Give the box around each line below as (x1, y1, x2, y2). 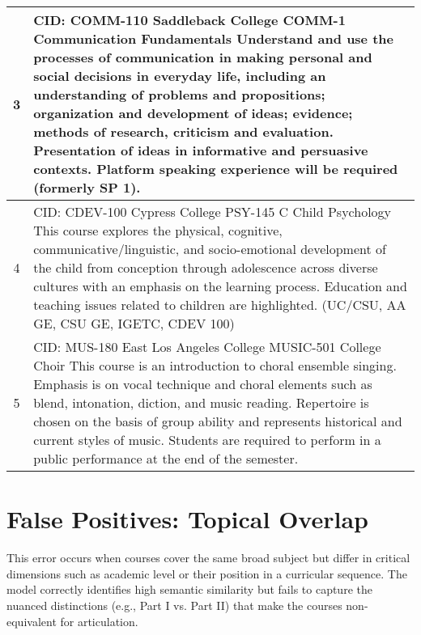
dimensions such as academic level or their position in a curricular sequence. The (6, 565, 407, 582)
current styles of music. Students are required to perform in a (33, 430, 381, 449)
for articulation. (60, 612, 138, 629)
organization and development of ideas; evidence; (33, 104, 353, 122)
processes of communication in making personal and (33, 48, 372, 66)
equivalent (6, 612, 57, 629)
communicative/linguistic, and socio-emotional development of (33, 239, 386, 258)
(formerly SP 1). (33, 178, 141, 197)
